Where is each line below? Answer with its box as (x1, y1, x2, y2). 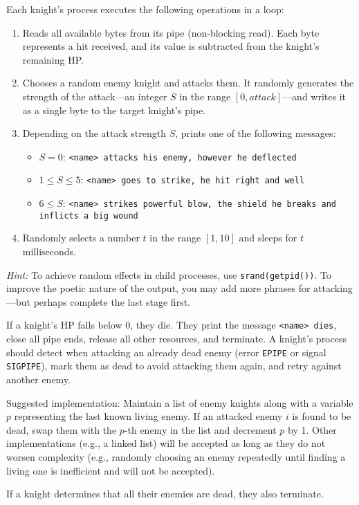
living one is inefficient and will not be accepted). (6, 463, 215, 477)
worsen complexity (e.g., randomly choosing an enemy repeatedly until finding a (6, 449, 346, 463)
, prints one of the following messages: (175, 126, 336, 140)
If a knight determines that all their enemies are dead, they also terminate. (6, 486, 324, 501)
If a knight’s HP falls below (6, 318, 122, 332)
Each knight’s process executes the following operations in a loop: (6, 2, 284, 16)
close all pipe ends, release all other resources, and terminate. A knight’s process (6, 331, 347, 346)
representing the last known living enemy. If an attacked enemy (14, 409, 283, 423)
